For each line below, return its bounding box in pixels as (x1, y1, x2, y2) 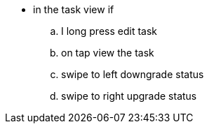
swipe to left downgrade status (61, 68, 204, 80)
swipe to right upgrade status (61, 90, 197, 102)
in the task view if (33, 3, 114, 15)
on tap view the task (61, 47, 154, 59)
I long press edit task (61, 25, 157, 37)
